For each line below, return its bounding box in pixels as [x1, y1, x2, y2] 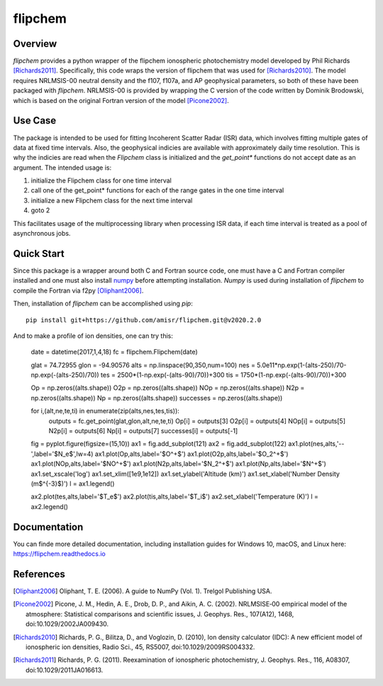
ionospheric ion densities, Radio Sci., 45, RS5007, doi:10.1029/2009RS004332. [26, 643, 255, 651]
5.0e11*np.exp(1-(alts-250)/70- [256, 361, 347, 369]
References [13, 568, 65, 580]
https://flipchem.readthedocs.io [13, 550, 106, 558]
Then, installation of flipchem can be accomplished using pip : [13, 299, 193, 308]
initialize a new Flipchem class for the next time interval [30, 196, 193, 205]
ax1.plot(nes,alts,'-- [288, 440, 345, 448]
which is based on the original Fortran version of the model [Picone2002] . [13, 96, 230, 104]
